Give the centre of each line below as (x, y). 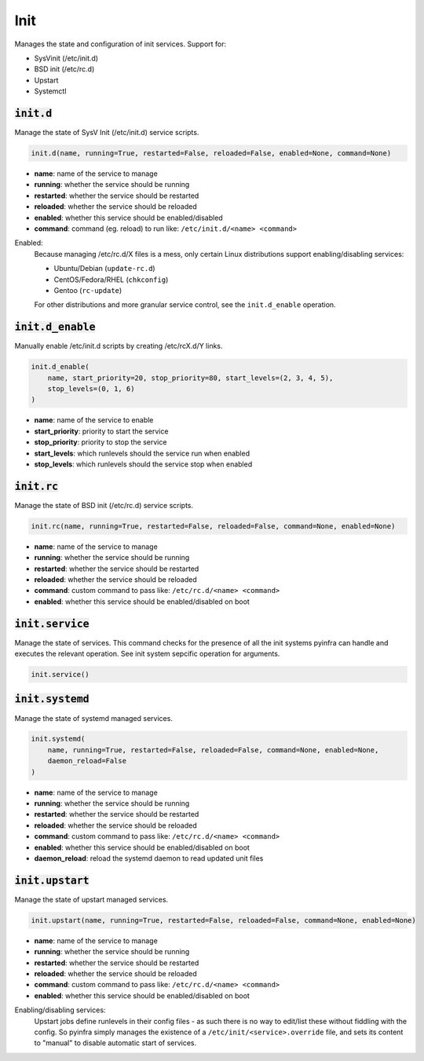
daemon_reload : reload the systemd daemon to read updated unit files (149, 858)
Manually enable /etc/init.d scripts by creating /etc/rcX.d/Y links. (119, 346)
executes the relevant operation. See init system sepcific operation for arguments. (147, 654)
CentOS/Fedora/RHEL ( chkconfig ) (111, 280)
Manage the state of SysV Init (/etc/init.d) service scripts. (107, 133)
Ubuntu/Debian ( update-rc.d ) (105, 269)
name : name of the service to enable (94, 420)
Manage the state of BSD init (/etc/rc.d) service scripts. (104, 505)
